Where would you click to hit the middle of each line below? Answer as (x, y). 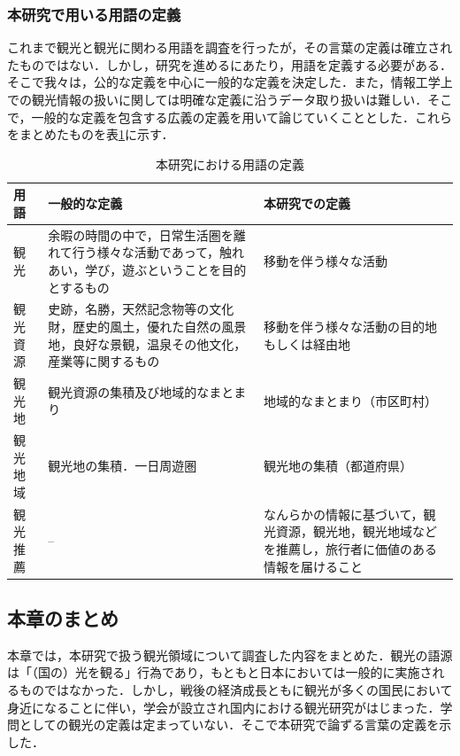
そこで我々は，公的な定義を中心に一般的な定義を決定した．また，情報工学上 (230, 82)
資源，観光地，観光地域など (356, 531)
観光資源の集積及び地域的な (129, 391)
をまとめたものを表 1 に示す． (91, 134)
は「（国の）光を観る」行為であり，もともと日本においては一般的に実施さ (220, 672)
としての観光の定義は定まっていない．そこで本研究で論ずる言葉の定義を (229, 725)
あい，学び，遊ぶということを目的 (147, 269)
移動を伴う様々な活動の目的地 (350, 327)
